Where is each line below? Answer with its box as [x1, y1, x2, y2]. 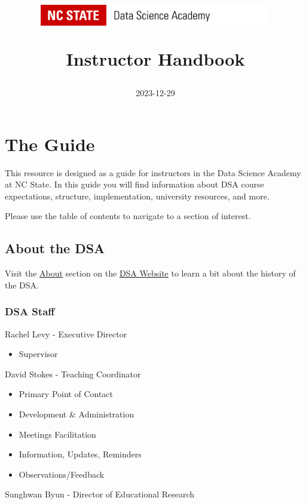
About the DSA [5, 239, 105, 257]
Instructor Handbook [66, 46, 245, 70]
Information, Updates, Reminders [19, 448, 142, 460]
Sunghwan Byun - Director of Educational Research [5, 488, 195, 500]
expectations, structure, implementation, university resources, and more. [5, 189, 270, 202]
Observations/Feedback [19, 468, 105, 480]
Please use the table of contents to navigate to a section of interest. [5, 210, 251, 222]
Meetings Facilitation [19, 428, 96, 440]
